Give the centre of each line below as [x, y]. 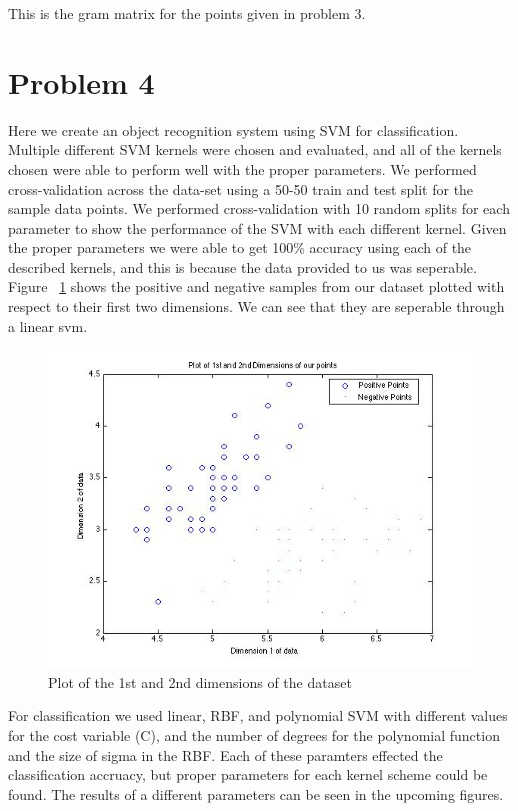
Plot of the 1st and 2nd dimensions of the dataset [200, 681]
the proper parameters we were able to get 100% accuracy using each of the [240, 247]
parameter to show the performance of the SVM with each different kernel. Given [257, 227]
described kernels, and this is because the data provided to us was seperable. [242, 266]
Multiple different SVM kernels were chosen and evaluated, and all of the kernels [255, 149]
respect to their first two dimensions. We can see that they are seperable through [256, 306]
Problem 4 [81, 81]
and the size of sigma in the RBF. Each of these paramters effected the [225, 754]
